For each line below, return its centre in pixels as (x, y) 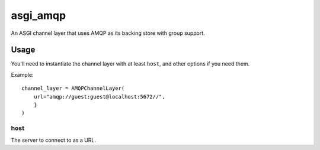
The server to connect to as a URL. (53, 140)
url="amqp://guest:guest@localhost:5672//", (99, 97)
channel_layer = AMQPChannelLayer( (73, 88)
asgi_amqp (39, 15)
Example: (22, 74)
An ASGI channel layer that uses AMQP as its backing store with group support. (108, 33)
